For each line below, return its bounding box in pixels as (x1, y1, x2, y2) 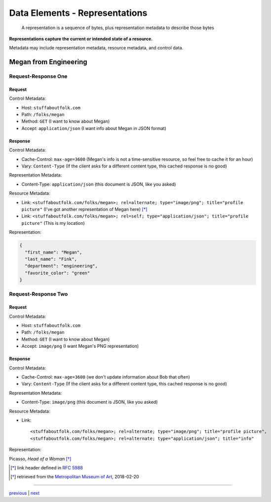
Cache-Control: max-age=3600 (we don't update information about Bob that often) (21, 374, 190, 380)
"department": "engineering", (25, 263, 98, 269)
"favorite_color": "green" (25, 270, 90, 276)
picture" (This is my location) (21, 220, 85, 226)
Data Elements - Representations (9, 7, 148, 18)
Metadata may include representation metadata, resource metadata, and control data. (9, 45, 184, 51)
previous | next (9, 490, 39, 496)
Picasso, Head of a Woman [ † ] (9, 456, 72, 461)
